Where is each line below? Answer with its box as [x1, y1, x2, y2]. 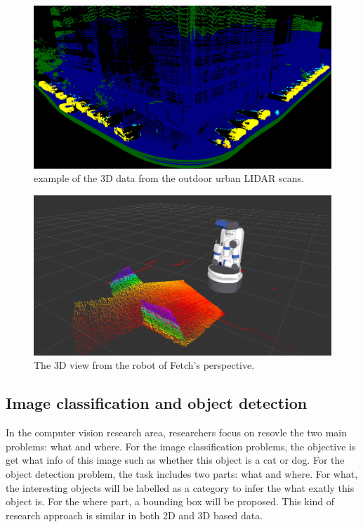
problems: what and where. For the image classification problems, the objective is [6, 438, 356, 453]
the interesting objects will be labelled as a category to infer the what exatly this [6, 480, 355, 495]
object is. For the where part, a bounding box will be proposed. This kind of [6, 494, 335, 509]
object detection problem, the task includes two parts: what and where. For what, [6, 466, 358, 481]
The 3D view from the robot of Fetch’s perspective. [34, 358, 255, 372]
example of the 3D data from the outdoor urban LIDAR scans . [34, 171, 304, 186]
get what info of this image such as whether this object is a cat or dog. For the [6, 453, 345, 467]
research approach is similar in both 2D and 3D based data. [6, 507, 263, 522]
